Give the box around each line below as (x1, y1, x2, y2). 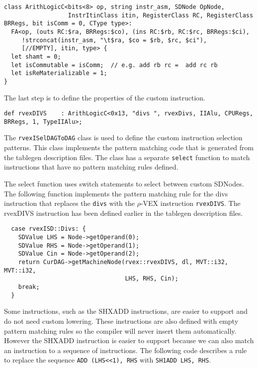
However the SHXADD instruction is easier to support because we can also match (4, 335, 254, 346)
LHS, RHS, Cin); (125, 275, 178, 282)
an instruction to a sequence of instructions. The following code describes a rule (4, 345, 247, 355)
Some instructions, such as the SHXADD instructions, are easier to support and (4, 306, 248, 316)
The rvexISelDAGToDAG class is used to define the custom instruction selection (4, 132, 243, 143)
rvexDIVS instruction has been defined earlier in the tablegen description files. (4, 207, 243, 218)
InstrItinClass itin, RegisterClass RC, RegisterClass (68, 11, 254, 19)
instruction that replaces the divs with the (4, 198, 135, 208)
